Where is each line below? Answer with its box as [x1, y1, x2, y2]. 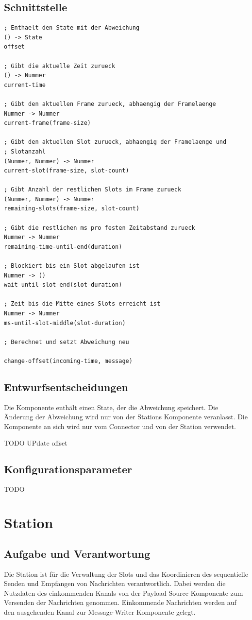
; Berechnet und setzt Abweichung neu [4, 338, 129, 345]
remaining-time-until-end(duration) [4, 243, 122, 250]
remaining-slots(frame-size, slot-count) [4, 205, 140, 212]
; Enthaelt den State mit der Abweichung [4, 24, 140, 32]
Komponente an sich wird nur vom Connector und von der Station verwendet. [4, 421, 236, 431]
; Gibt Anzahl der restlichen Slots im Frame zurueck [4, 186, 182, 193]
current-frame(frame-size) [4, 120, 91, 127]
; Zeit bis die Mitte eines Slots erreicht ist [4, 300, 161, 308]
